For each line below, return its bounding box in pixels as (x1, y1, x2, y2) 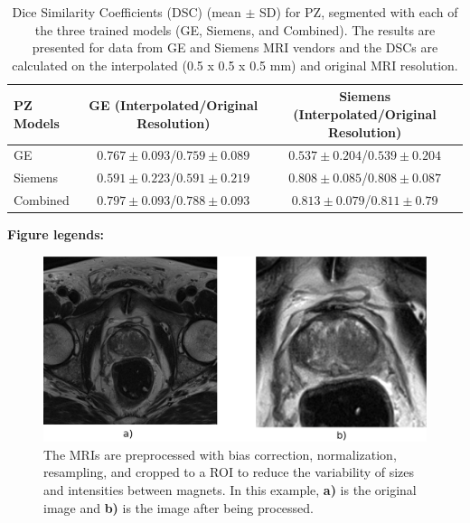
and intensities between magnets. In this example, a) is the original (43, 480, 417, 499)
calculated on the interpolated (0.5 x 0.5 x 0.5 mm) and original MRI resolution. (12, 55, 458, 74)
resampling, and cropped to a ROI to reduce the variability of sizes (43, 462, 415, 481)
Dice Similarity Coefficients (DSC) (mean (12, 3, 241, 21)
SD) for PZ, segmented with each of (259, 3, 458, 21)
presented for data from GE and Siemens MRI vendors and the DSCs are (32, 38, 438, 57)
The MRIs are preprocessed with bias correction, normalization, (43, 444, 397, 463)
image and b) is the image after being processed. (43, 498, 315, 517)
